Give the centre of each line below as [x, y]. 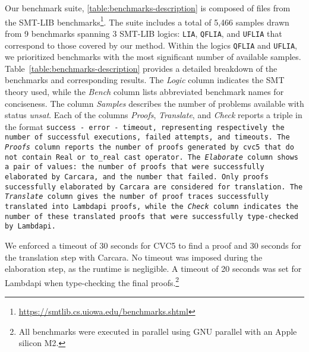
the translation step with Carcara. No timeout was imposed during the [134, 257]
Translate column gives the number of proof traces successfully [137, 197]
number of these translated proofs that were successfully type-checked [152, 216]
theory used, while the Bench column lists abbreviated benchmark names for [144, 91]
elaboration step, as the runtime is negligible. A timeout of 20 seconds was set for [153, 269]
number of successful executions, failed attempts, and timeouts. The [147, 137]
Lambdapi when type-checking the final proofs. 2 [92, 281]
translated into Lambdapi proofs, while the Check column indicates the [152, 206]
